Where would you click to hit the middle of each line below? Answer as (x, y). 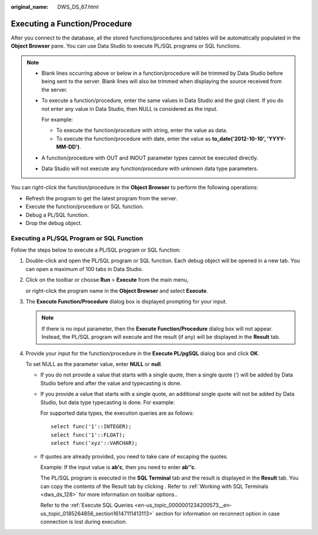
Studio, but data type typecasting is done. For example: (107, 402)
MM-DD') (68, 147)
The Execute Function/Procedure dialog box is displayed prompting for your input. (126, 302)
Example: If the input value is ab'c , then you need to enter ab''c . (118, 467)
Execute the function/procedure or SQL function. (85, 207)
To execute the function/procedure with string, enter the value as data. (142, 130)
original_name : (30, 7)
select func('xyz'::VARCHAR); (95, 443)
